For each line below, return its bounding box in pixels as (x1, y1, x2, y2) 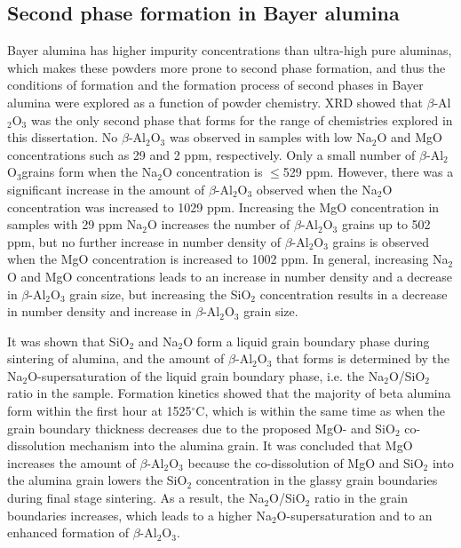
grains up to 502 (341, 215, 431, 234)
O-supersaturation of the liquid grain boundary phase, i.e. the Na (28, 366, 385, 385)
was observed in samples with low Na (169, 128, 372, 147)
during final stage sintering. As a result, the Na (7, 488, 265, 507)
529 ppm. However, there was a (282, 163, 454, 181)
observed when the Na (256, 179, 378, 198)
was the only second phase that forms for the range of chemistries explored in (30, 110, 453, 129)
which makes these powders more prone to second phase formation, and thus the (7, 58, 446, 76)
